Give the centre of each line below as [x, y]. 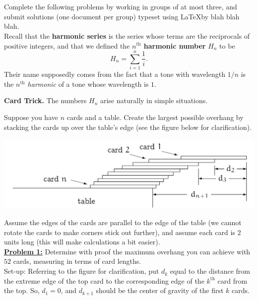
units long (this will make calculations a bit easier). [82, 242]
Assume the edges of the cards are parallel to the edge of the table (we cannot [123, 222]
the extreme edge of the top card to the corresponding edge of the [104, 280]
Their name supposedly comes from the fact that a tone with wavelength [115, 74]
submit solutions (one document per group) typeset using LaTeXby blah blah [122, 16]
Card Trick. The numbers [45, 100]
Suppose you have [31, 117]
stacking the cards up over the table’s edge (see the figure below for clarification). [128, 127]
